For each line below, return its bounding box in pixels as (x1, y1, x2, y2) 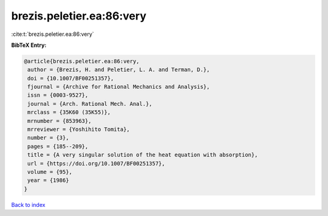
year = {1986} (27, 177, 69, 184)
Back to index (11, 201, 46, 208)
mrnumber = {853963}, (27, 117, 92, 124)
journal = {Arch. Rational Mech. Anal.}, (27, 100, 152, 107)
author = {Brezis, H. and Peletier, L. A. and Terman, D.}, (27, 66, 210, 73)
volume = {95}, (27, 169, 73, 175)
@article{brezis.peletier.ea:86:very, (24, 58, 140, 64)
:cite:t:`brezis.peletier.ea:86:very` (11, 30, 94, 38)
